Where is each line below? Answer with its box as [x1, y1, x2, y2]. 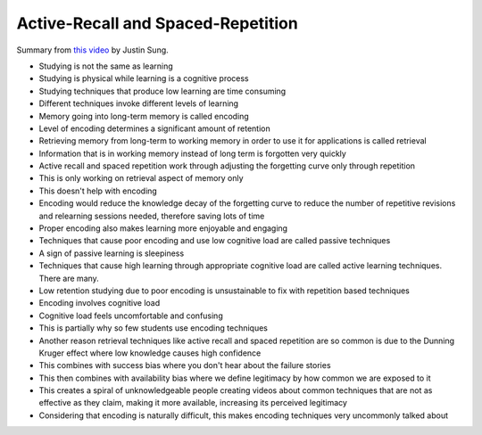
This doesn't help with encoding [38, 185, 158, 196]
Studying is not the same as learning [38, 61, 173, 71]
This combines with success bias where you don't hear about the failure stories [38, 360, 331, 371]
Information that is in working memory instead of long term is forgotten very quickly [38, 148, 347, 159]
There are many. [38, 273, 100, 283]
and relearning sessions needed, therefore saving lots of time [38, 210, 265, 221]
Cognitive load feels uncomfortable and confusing [38, 310, 223, 321]
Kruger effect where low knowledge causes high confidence [38, 348, 262, 358]
